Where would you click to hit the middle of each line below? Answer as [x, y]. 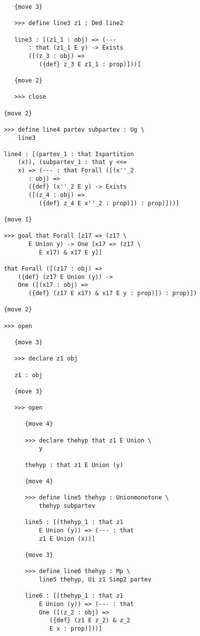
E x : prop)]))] [76, 628]
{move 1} [18, 220]
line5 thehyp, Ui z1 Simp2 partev [95, 579]
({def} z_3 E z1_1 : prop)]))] [90, 64]
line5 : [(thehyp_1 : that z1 [74, 522]
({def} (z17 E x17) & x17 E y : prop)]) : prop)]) [113, 293]
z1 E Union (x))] [67, 539]
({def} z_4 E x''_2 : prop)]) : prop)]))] [109, 203]
